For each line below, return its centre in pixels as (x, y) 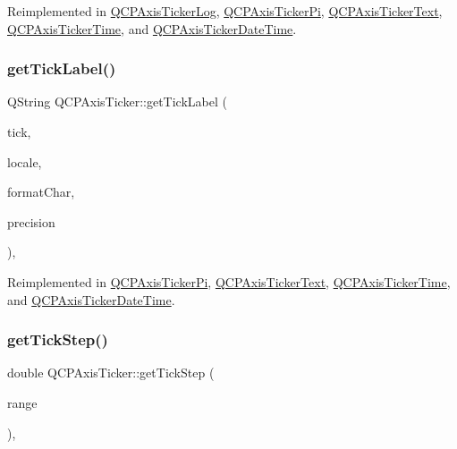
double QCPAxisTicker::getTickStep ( (111, 373)
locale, (25, 161)
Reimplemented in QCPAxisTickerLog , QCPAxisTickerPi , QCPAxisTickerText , (225, 11)
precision (31, 221)
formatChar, (41, 192)
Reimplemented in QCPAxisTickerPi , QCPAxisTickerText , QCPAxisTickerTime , (229, 281)
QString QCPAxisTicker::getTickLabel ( (117, 102)
